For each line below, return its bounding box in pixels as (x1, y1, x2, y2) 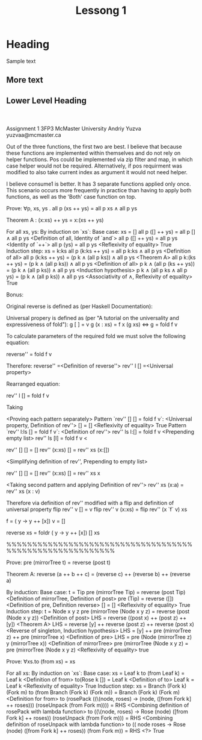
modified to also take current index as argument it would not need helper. (6, 168, 188, 175)
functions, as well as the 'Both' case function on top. (6, 193, 136, 200)
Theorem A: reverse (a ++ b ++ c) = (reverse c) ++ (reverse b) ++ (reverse (6, 570, 191, 577)
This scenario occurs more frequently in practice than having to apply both (6, 186, 192, 193)
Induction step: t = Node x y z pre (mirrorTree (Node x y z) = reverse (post (6, 607, 190, 615)
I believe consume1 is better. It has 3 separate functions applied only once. (6, 180, 191, 187)
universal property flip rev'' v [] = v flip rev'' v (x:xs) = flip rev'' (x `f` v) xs (6, 506, 188, 513)
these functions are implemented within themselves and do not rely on (6, 149, 181, 157)
